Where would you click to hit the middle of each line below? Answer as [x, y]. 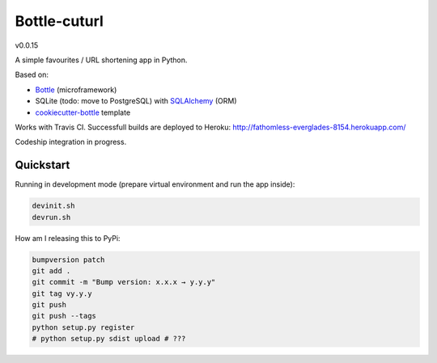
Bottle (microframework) [76, 90]
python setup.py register [83, 327]
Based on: [32, 75]
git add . [51, 270]
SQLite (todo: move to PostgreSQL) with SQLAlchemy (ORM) [136, 101]
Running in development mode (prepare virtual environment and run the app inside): [155, 184]
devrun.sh [51, 217]
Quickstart [42, 165]
